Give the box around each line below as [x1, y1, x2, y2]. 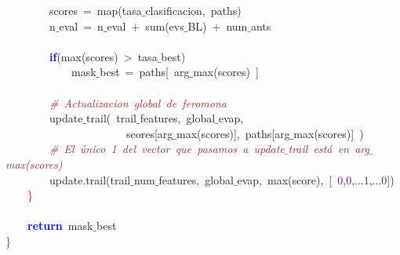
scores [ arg [125, 125, 173, 141]
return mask [27, 217, 93, 234]
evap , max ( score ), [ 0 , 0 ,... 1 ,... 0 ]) [237, 171, 395, 188]
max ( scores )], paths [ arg [176, 125, 290, 141]
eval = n [59, 17, 104, 34]
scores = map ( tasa [49, 2, 142, 18]
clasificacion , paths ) [145, 2, 242, 18]
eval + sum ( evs [107, 17, 184, 34]
